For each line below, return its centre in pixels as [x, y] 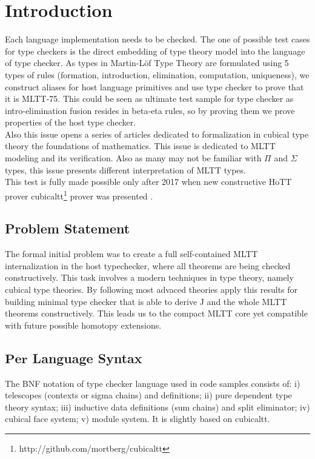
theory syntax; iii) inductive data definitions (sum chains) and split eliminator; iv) [157, 407]
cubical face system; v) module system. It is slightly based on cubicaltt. [138, 419]
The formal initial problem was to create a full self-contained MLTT [131, 254]
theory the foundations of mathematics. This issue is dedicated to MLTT [140, 146]
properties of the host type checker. [71, 122]
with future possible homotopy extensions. [83, 325]
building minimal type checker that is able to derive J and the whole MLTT [146, 301]
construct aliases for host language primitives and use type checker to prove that [154, 86]
